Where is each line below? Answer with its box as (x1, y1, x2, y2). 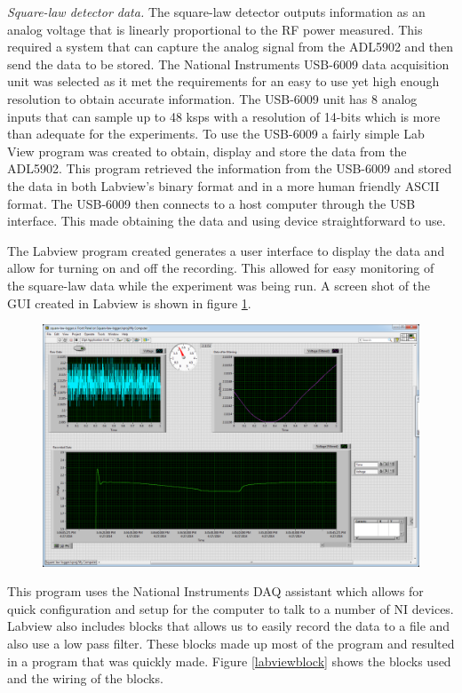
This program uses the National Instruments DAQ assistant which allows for (7, 582, 424, 601)
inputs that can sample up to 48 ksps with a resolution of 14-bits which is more (7, 107, 441, 125)
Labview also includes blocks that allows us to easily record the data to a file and (7, 617, 450, 635)
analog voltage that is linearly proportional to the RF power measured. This (7, 20, 423, 38)
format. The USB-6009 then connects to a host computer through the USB (7, 194, 416, 212)
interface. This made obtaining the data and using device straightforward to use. (7, 211, 446, 230)
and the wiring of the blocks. (7, 669, 163, 688)
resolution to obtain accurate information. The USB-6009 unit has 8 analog (7, 89, 418, 108)
